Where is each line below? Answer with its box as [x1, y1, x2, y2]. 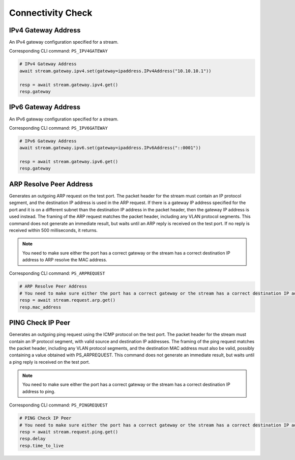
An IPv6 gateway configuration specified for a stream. [9, 116, 118, 122]
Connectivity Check [9, 7, 93, 18]
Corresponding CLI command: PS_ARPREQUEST [9, 270, 105, 276]
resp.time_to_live [19, 443, 64, 448]
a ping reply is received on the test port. [9, 359, 90, 365]
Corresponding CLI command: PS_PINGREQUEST [9, 402, 108, 408]
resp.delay [19, 436, 46, 442]
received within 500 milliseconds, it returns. [9, 227, 98, 233]
